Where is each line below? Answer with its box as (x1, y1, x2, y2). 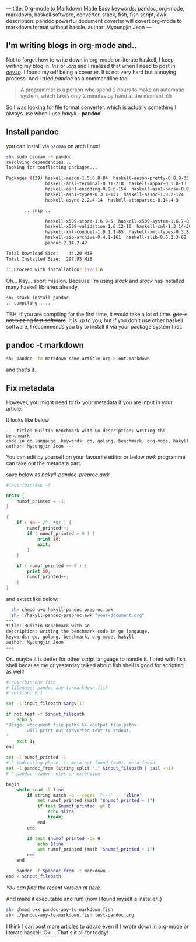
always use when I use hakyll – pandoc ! (6, 110, 102, 117)
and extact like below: (6, 595, 59, 602)
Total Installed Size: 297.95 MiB (6, 256, 93, 262)
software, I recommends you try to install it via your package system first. (6, 323, 183, 330)
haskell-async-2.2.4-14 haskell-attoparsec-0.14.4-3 (45, 197, 179, 203)
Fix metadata (6, 383, 55, 393)
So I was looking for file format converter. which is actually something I (6, 104, 177, 111)
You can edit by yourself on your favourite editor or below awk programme (6, 453, 185, 460)
